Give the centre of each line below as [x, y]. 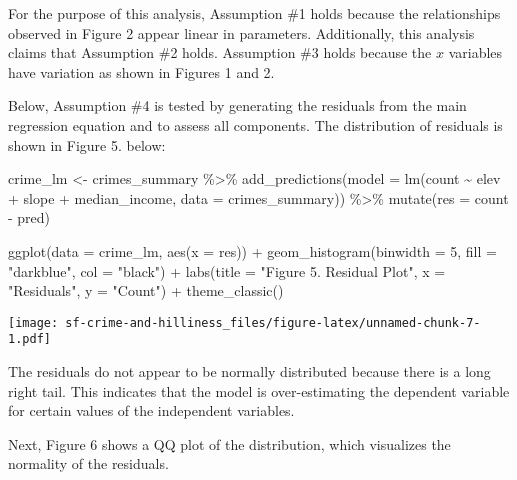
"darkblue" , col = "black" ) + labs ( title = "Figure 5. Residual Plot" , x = [227, 270]
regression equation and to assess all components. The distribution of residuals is [255, 124]
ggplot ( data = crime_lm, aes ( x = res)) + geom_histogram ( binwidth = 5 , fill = [252, 250]
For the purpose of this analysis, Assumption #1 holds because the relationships [254, 13]
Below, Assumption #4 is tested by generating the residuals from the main [237, 105]
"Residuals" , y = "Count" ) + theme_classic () [146, 290]
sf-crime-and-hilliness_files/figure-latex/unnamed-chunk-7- [273, 322]
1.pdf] [29, 339]
